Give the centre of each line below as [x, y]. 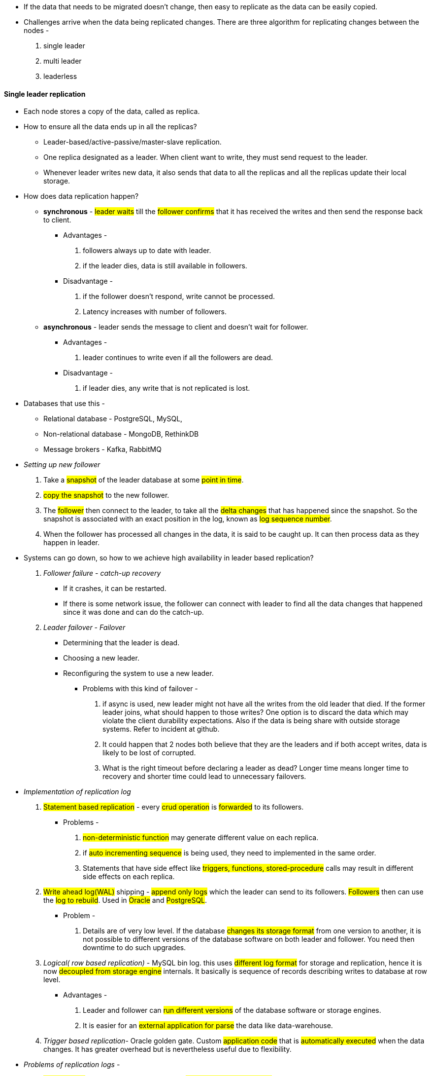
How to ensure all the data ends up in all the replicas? [110, 127]
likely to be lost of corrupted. [149, 753]
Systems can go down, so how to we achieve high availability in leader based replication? [169, 558]
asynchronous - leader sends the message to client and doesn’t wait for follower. [176, 327]
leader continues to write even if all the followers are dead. [178, 358]
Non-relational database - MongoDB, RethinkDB [121, 434]
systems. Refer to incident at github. [161, 729]
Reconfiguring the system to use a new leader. [138, 673]
